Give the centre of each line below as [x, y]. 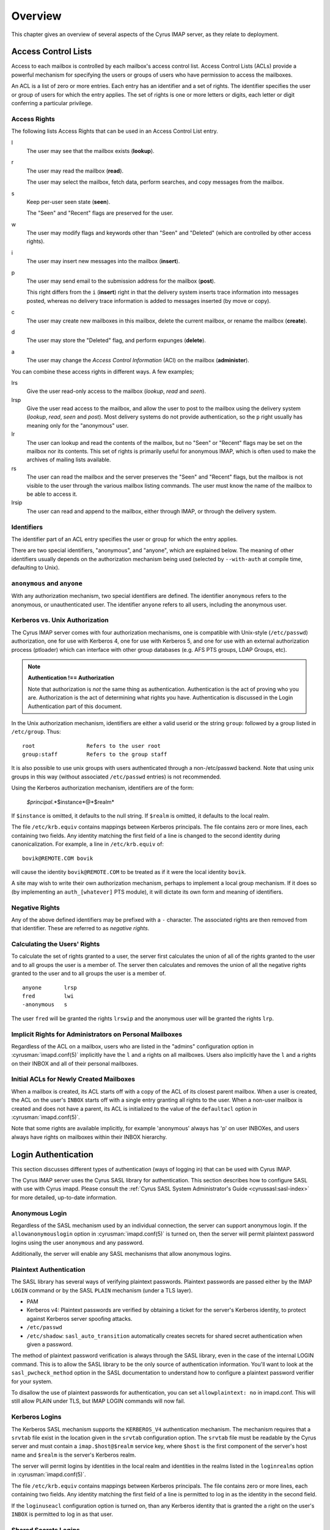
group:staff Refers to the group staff [95, 755]
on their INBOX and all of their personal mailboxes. [75, 1063]
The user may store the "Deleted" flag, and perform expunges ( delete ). [116, 340]
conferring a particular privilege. [52, 103]
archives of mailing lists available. [69, 460]
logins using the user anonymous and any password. [77, 1242]
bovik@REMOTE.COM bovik [58, 858]
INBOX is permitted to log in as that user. [62, 1514]
